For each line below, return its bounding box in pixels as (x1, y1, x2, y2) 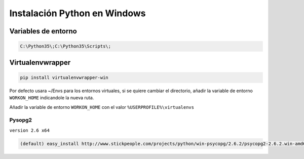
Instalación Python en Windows (9, 8, 146, 19)
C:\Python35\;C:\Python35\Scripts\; (20, 44, 111, 49)
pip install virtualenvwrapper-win (20, 74, 108, 81)
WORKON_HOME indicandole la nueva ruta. (9, 95, 94, 101)
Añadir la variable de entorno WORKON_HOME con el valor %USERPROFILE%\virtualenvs (9, 104, 195, 110)
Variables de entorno (9, 27, 77, 35)
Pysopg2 (9, 116, 32, 124)
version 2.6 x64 (9, 127, 50, 133)
